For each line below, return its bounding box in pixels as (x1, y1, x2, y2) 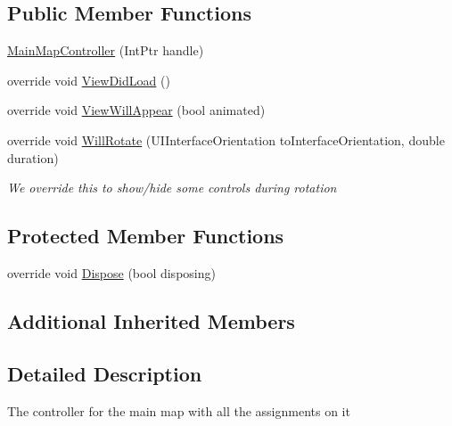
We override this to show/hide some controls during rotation (7, 178, 337, 197)
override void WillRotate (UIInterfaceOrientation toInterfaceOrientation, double (7, 130, 445, 149)
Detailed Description (7, 359, 202, 387)
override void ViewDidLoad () (7, 70, 170, 89)
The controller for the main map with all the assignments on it (7, 401, 350, 420)
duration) (7, 148, 59, 167)
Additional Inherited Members (7, 307, 295, 334)
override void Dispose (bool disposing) (7, 263, 216, 282)
